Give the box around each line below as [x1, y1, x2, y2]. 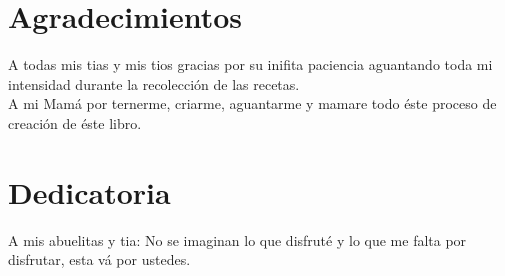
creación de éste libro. [8, 112, 142, 133]
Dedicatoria [8, 171, 171, 212]
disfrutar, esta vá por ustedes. [8, 249, 191, 270]
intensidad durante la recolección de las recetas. [8, 73, 300, 94]
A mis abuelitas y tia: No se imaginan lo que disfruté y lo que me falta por [8, 229, 467, 250]
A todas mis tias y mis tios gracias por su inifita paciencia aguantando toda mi [8, 54, 493, 75]
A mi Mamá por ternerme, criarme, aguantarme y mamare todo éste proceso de [8, 93, 497, 114]
